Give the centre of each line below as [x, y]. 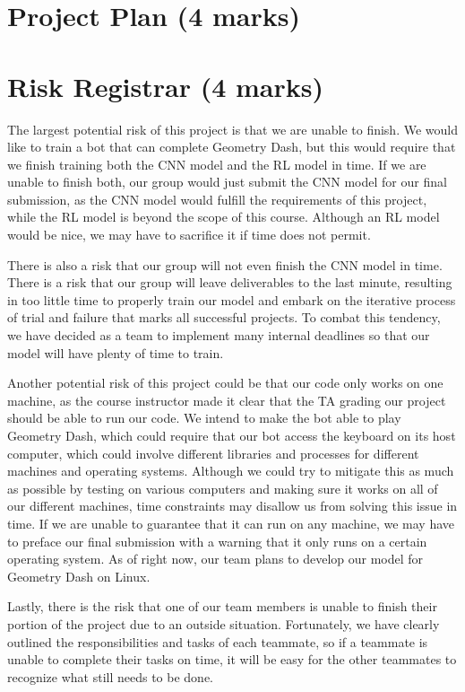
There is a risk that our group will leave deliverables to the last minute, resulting [230, 282]
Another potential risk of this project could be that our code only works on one [225, 383]
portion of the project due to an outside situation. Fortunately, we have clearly [224, 623]
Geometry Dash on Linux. [79, 576]
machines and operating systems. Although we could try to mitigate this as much [231, 471]
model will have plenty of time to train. [116, 352]
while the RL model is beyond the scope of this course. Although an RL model [224, 217]
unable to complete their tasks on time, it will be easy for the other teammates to [232, 659]
